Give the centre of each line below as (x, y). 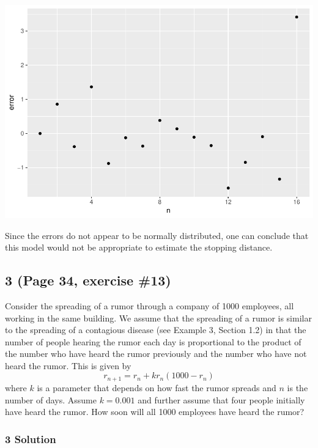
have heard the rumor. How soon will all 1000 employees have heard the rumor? (155, 412)
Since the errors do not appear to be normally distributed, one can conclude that (157, 235)
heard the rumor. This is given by (68, 365)
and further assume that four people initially (221, 399)
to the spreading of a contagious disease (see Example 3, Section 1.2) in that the (156, 330)
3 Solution (31, 439)
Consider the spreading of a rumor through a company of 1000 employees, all (150, 305)
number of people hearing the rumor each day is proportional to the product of (153, 341)
